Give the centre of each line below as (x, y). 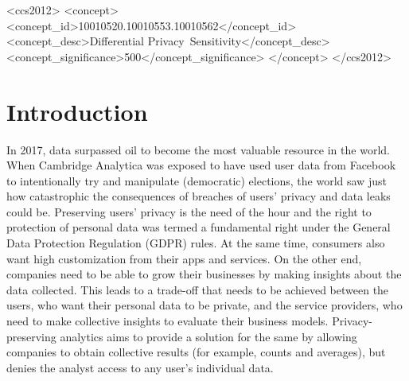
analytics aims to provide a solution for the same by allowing (208, 336)
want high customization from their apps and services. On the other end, (184, 258)
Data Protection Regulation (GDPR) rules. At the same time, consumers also (196, 243)
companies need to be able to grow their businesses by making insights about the (204, 274)
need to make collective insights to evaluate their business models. (167, 321)
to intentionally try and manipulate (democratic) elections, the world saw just (197, 180)
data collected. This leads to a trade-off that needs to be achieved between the (198, 289)
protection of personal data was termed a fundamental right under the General (199, 227)
